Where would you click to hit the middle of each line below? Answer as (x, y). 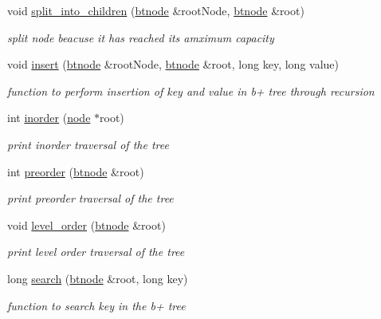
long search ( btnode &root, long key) (98, 278)
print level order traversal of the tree (96, 252)
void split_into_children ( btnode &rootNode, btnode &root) (156, 10)
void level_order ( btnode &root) (86, 224)
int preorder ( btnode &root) (76, 171)
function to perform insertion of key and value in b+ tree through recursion (191, 91)
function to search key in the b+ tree (96, 305)
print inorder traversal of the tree (88, 144)
